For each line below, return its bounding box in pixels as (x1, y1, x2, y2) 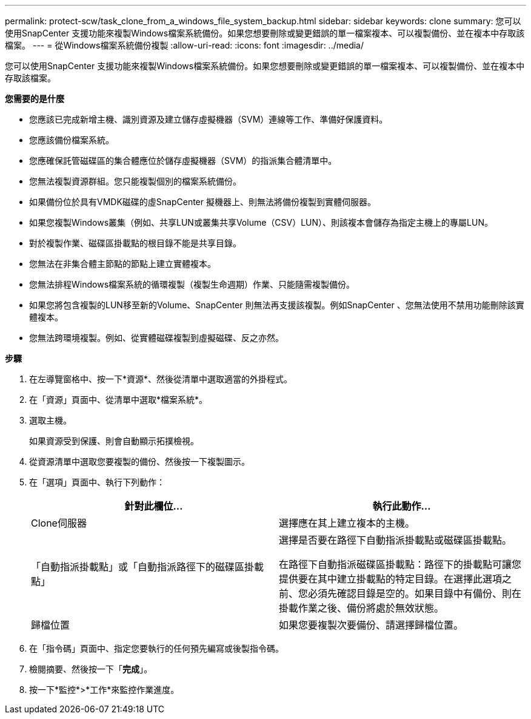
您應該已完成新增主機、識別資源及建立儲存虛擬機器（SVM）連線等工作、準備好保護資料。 (29, 114, 388, 124)
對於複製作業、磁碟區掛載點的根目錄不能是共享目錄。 (29, 238, 241, 248)
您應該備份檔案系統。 (29, 135, 114, 145)
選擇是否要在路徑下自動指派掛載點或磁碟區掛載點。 (279, 534, 512, 546)
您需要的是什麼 (5, 93, 64, 104)
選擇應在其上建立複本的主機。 (279, 517, 415, 529)
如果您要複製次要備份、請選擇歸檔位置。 (279, 619, 464, 631)
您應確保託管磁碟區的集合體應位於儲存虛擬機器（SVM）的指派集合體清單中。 (29, 155, 337, 166)
